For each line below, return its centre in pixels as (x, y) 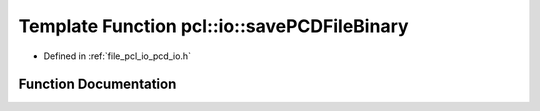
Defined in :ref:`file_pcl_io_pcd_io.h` (117, 56)
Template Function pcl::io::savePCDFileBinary (213, 26)
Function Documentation (97, 84)
